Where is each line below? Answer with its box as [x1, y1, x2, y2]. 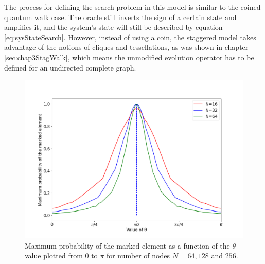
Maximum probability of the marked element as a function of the [25, 240, 230, 251]
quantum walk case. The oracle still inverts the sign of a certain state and [4, 11, 237, 22]
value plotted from [25, 250, 83, 261]
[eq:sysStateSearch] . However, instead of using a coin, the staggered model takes [4, 31, 256, 42]
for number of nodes [106, 250, 170, 261]
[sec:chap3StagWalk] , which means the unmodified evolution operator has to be [4, 51, 254, 62]
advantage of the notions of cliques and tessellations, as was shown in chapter [4, 42, 249, 52]
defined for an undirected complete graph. [4, 62, 136, 73]
